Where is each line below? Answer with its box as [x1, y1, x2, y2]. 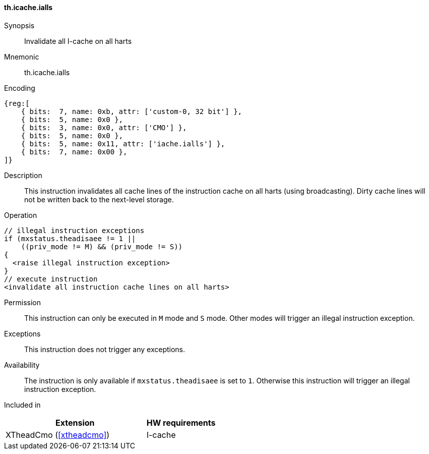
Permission [4, 298, 41, 307]
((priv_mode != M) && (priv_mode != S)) [21, 242, 183, 251]
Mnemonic [4, 52, 39, 61]
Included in [4, 400, 41, 409]
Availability [4, 360, 40, 369]
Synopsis [4, 21, 35, 30]
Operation [4, 210, 37, 219]
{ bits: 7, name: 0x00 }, [21, 147, 128, 156]
